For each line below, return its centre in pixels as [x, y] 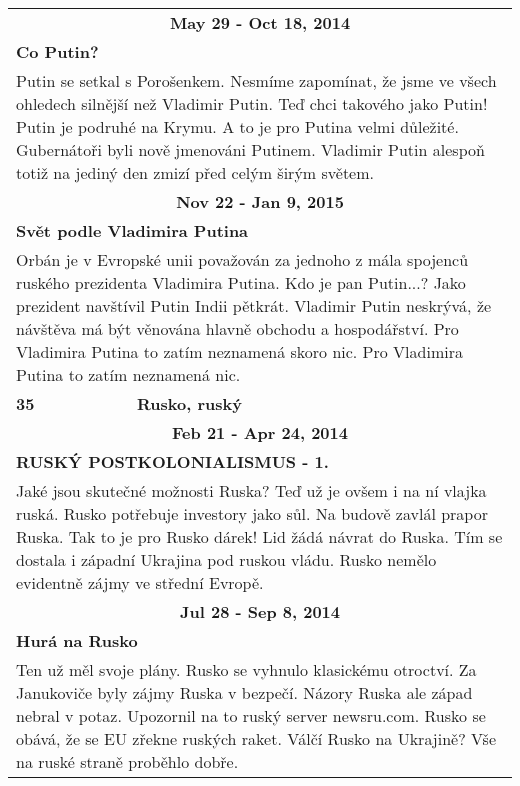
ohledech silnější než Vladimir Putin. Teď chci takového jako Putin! [252, 103]
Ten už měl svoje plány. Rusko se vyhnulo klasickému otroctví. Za [246, 669]
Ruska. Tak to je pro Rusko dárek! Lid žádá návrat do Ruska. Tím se [259, 536]
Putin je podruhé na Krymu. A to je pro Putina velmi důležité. [237, 126]
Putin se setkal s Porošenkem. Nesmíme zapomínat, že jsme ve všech [256, 80]
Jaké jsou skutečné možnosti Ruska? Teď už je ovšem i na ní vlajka [251, 490]
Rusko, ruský [189, 403]
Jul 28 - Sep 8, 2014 [260, 611]
